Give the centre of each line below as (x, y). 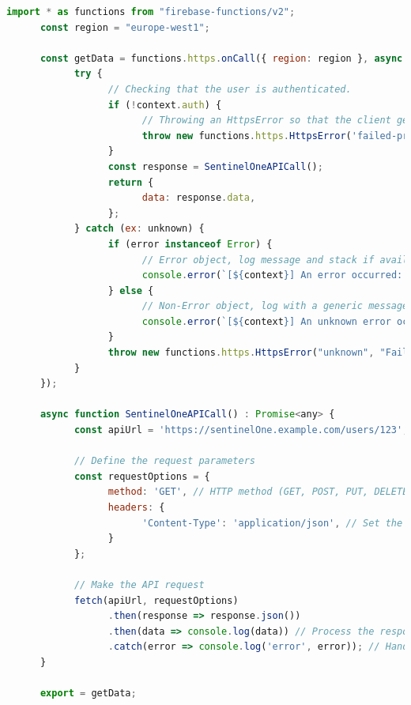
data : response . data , (199, 198)
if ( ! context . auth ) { (165, 105)
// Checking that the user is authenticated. (230, 89)
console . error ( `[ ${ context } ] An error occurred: (272, 275)
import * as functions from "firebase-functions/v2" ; (151, 12)
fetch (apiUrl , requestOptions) (156, 600)
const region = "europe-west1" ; (125, 27)
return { (131, 182)
